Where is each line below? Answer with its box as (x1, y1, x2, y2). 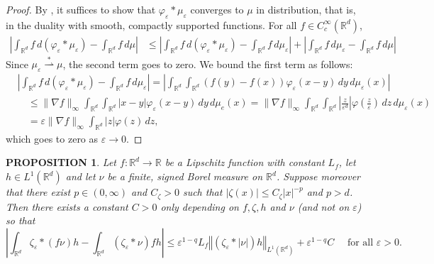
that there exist (6, 185, 71, 199)
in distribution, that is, (256, 2, 356, 16)
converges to (190, 2, 244, 16)
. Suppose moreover (276, 169, 360, 184)
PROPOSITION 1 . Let (6, 155, 117, 170)
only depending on (160, 199, 239, 214)
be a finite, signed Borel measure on (107, 169, 263, 184)
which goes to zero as (6, 131, 99, 145)
